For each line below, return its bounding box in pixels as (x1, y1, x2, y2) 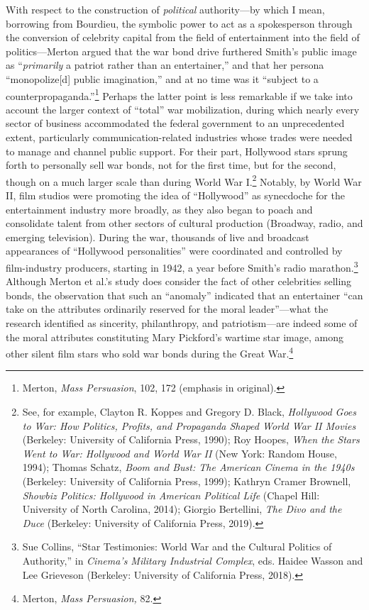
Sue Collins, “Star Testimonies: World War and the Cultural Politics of (22, 539, 332, 554)
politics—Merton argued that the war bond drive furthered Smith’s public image (6, 43, 357, 58)
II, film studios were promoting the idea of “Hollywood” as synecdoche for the (6, 188, 345, 203)
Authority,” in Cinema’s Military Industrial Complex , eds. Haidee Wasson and (22, 553, 363, 567)
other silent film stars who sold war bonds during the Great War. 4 (6, 344, 294, 360)
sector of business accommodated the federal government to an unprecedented (6, 116, 345, 131)
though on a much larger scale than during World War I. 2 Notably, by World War (6, 172, 362, 189)
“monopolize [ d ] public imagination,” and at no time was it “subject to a (6, 71, 319, 86)
